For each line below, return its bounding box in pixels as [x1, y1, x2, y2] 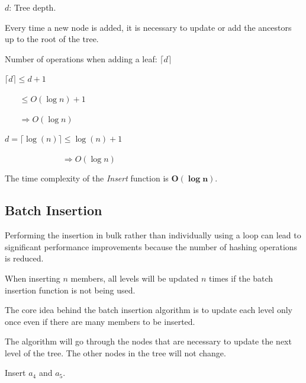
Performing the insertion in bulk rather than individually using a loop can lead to [5, 229, 301, 241]
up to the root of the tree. [5, 33, 99, 45]
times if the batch [208, 272, 273, 284]
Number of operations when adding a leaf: [5, 52, 157, 65]
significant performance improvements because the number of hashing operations [5, 240, 298, 253]
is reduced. [5, 252, 44, 264]
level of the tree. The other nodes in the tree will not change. [5, 346, 226, 359]
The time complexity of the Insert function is [5, 172, 169, 184]
